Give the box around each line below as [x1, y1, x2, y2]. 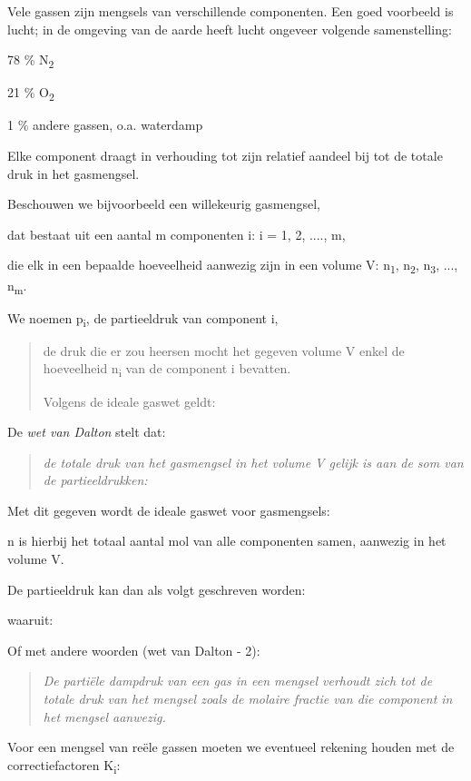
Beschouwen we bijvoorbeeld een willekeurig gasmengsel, [7, 194, 321, 213]
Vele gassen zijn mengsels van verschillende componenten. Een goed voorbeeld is [7, 2, 454, 20]
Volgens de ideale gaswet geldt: [43, 391, 216, 410]
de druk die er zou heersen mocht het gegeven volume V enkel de [43, 341, 405, 360]
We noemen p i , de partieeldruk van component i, [7, 308, 279, 330]
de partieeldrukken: [43, 470, 148, 489]
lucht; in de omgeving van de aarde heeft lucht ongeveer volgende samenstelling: [7, 19, 452, 38]
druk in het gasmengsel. [7, 163, 140, 183]
